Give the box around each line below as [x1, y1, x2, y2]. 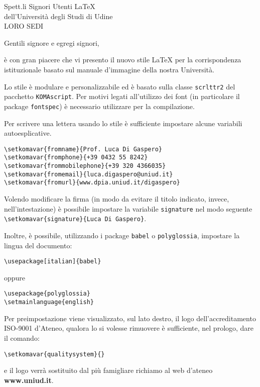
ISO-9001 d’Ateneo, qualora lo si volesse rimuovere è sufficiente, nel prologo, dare [4, 323, 254, 333]
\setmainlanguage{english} [4, 299, 94, 306]
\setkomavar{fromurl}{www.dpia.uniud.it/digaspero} [4, 179, 180, 186]
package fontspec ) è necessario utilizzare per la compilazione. [4, 101, 195, 111]
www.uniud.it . [4, 374, 54, 385]
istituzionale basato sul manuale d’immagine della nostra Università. [4, 64, 214, 74]
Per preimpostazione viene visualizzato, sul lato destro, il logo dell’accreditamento [4, 313, 256, 323]
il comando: [4, 332, 40, 343]
